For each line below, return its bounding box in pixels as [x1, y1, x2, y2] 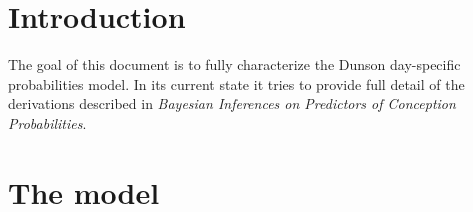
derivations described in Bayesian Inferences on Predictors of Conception [8, 93, 456, 114]
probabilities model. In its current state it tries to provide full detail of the [8, 73, 465, 94]
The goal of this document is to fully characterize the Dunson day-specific [8, 54, 461, 75]
